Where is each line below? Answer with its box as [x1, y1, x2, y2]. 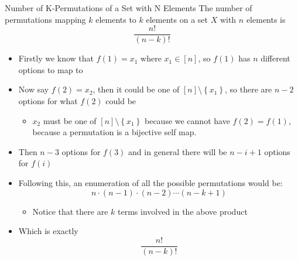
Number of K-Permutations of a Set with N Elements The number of [5, 2, 252, 13]
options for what [18, 95, 78, 107]
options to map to [18, 63, 83, 75]
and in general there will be [128, 145, 227, 157]
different [261, 52, 290, 64]
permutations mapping [5, 13, 86, 25]
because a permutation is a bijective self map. [32, 126, 197, 138]
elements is [246, 13, 286, 25]
